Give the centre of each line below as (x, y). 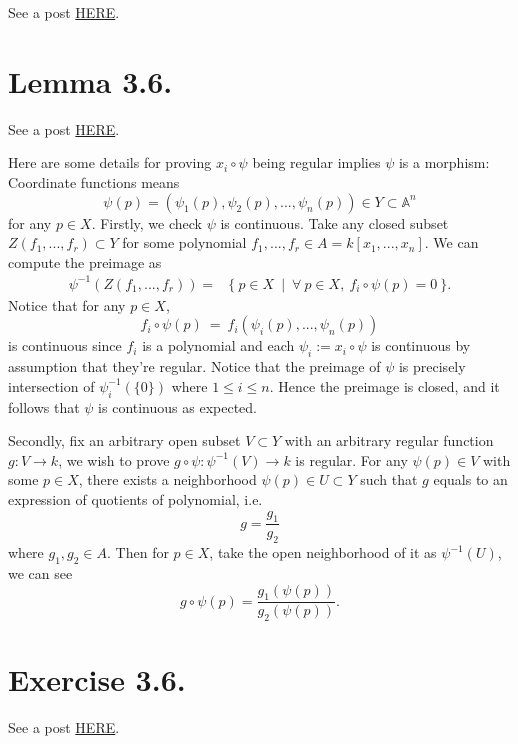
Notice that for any (67, 304)
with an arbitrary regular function (389, 440)
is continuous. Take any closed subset (334, 222)
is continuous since (65, 345)
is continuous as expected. (177, 406)
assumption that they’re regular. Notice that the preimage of (194, 366)
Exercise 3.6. (97, 679)
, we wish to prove (114, 459)
